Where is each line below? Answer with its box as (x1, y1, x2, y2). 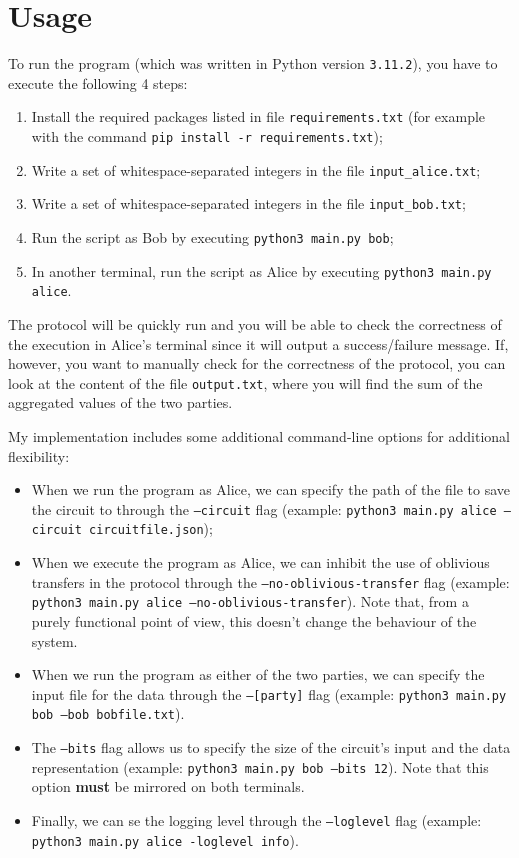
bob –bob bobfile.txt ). (31, 703, 185, 724)
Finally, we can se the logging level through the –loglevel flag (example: (31, 810, 482, 830)
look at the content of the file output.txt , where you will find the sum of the (8, 372, 483, 393)
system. (31, 630, 78, 651)
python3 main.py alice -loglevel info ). (31, 829, 299, 850)
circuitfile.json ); (89, 518, 213, 539)
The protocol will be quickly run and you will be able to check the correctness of (8, 313, 502, 334)
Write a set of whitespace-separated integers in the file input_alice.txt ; (31, 159, 481, 180)
